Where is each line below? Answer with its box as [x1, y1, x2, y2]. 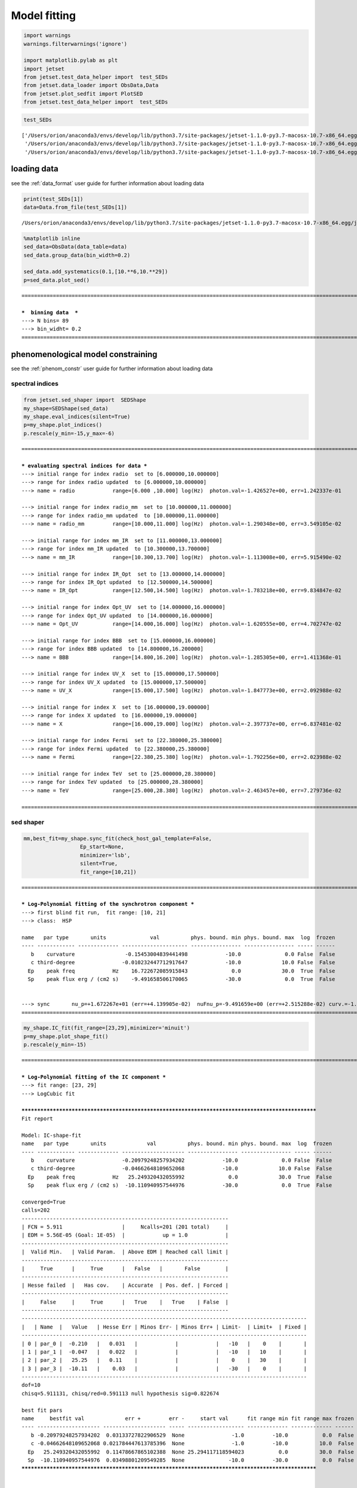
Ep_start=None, [80, 843, 124, 851]
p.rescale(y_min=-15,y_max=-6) [23, 430, 115, 437]
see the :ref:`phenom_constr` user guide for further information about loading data [11, 365, 213, 372]
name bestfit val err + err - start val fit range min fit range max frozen [21, 1415, 354, 1422]
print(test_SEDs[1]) [23, 195, 83, 202]
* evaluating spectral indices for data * [21, 462, 148, 469]
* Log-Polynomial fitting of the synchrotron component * [21, 901, 195, 908]
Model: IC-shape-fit [21, 1131, 82, 1139]
